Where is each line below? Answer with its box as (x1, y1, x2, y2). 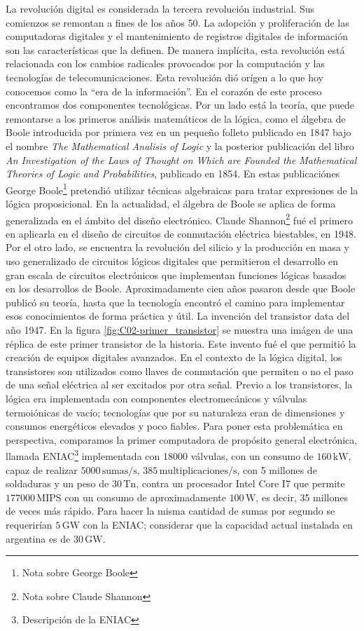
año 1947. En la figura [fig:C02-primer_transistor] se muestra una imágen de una (6, 322, 353, 337)
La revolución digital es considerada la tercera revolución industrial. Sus (6, 1, 314, 15)
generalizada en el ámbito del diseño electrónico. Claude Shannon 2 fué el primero (6, 210, 353, 227)
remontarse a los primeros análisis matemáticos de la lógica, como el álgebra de (6, 111, 346, 125)
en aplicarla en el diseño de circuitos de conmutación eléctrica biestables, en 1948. (6, 226, 356, 240)
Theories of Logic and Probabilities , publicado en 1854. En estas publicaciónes (6, 166, 340, 181)
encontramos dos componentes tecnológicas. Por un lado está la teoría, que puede (6, 97, 355, 112)
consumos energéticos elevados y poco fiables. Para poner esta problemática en (6, 419, 343, 433)
